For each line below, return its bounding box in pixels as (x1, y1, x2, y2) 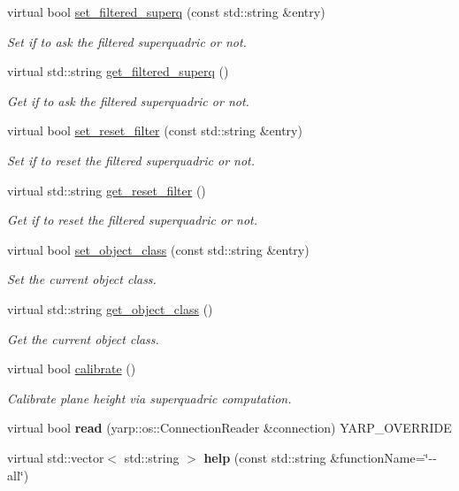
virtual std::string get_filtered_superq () (7, 62, 229, 81)
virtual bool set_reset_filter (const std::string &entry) (7, 121, 302, 140)
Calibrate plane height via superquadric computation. (7, 388, 292, 407)
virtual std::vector (7, 448, 104, 466)
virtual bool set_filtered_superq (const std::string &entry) (7, 3, 325, 20)
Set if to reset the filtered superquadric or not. (7, 150, 256, 169)
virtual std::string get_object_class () (7, 299, 213, 318)
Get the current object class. (7, 329, 159, 348)
